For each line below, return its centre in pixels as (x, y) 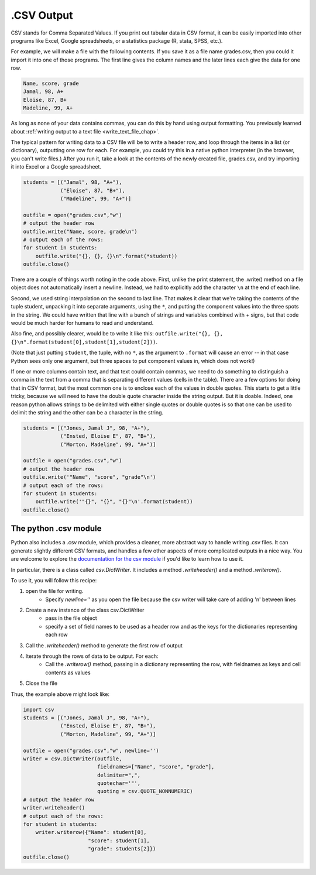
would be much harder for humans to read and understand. (82, 323)
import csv (39, 709)
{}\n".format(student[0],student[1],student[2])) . (84, 342)
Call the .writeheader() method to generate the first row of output (104, 645)
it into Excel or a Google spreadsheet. (56, 167)
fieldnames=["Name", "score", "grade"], (156, 767)
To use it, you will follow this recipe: (54, 580)
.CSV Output (42, 15)
